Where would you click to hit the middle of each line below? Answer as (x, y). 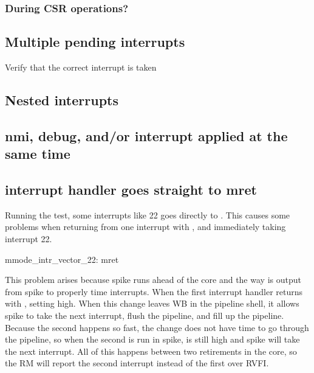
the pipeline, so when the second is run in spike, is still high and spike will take (152, 339)
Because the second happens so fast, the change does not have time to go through (157, 327)
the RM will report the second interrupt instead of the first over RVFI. (137, 363)
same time (38, 154)
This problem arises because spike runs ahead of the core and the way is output (153, 280)
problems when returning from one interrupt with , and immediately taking (145, 227)
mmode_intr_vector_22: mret (62, 259)
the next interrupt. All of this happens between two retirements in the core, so (151, 351)
